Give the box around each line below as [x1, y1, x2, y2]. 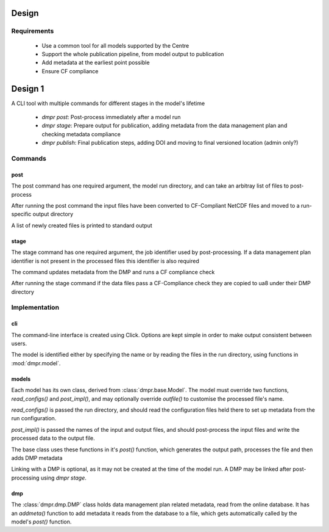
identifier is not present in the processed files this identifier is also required [11, 257, 199, 264]
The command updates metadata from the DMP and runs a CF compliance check [11, 268, 215, 275]
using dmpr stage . [40, 474, 87, 481]
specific [11, 211, 32, 218]
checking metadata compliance [41, 130, 121, 137]
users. [11, 340, 27, 348]
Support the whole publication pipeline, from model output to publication [41, 50, 224, 57]
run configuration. [11, 415, 57, 422]
